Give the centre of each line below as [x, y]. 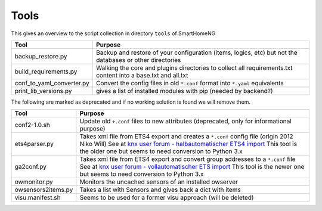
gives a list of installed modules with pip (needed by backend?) [185, 91]
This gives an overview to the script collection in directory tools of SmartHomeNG [113, 33]
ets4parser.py [34, 144]
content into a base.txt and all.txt [142, 75]
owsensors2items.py [44, 190]
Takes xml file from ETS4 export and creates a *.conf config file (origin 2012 [186, 136]
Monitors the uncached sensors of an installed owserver [159, 182]
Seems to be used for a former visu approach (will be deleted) [167, 198]
